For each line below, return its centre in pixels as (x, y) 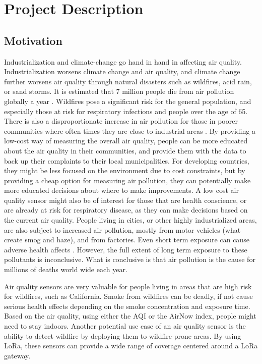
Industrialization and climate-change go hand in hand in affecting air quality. (123, 61)
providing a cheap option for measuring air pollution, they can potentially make (127, 180)
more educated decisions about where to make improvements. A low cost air (121, 190)
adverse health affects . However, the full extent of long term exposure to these (126, 249)
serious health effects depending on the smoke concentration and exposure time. (127, 306)
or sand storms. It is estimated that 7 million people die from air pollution (119, 91)
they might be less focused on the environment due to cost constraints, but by (125, 170)
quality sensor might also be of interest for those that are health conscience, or (125, 200)
